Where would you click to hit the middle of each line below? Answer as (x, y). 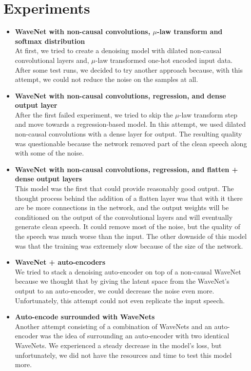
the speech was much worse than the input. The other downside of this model (131, 236)
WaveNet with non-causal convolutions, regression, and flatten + (126, 169)
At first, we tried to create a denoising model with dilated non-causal (118, 50)
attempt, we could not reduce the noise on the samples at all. (106, 79)
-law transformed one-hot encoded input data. (164, 60)
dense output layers (48, 179)
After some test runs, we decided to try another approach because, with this (129, 69)
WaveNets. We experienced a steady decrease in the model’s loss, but (118, 345)
